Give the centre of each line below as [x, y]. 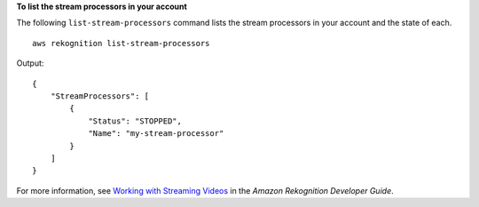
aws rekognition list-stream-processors [121, 43]
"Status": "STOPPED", [135, 121]
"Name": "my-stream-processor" [156, 134]
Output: [30, 63]
